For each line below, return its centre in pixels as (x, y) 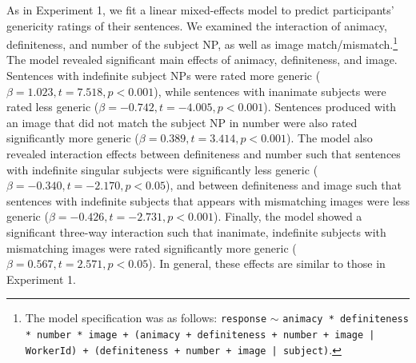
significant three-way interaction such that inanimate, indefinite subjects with (196, 231)
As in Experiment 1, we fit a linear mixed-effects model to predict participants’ (200, 10)
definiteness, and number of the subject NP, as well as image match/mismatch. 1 (202, 43)
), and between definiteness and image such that (284, 185)
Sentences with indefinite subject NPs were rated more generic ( (164, 76)
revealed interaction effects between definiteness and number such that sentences (204, 154)
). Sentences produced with (330, 107)
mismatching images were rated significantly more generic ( (152, 247)
